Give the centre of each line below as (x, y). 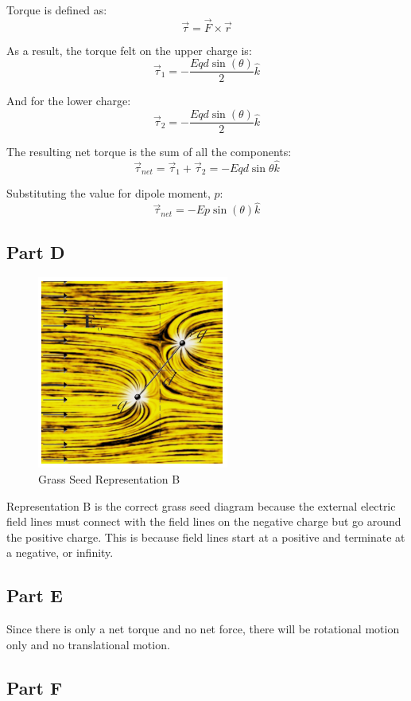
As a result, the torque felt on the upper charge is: (129, 50)
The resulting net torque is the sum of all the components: (149, 152)
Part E (35, 595)
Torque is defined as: (57, 10)
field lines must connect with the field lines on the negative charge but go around (204, 521)
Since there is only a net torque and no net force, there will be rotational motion (203, 629)
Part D (36, 251)
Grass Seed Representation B (109, 479)
